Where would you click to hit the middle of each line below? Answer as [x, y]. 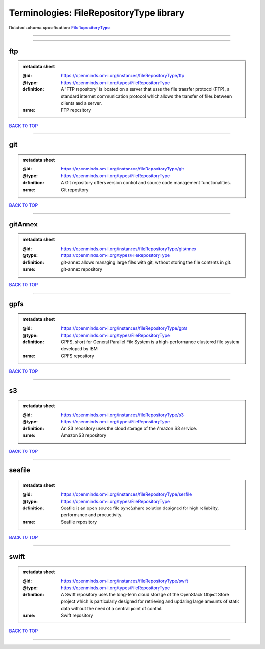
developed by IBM [79, 349]
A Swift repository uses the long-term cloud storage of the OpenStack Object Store [145, 594]
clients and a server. [81, 103]
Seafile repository [79, 522]
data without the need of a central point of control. [112, 608]
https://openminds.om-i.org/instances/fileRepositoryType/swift [125, 581]
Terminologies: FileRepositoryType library [97, 13]
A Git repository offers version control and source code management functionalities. [146, 183]
